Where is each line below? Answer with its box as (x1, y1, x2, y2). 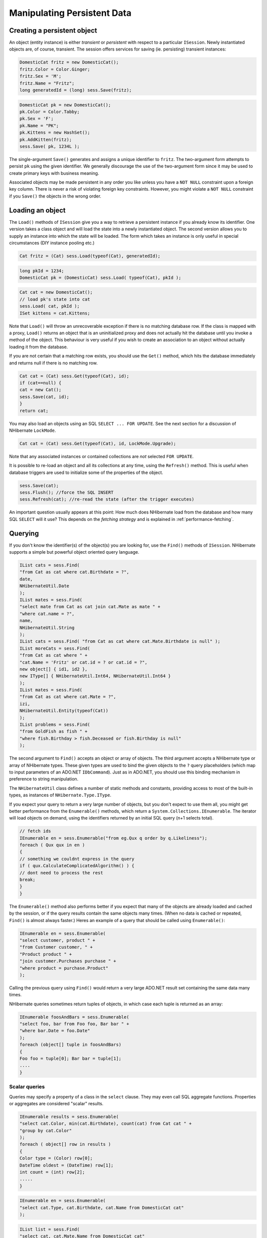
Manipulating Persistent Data (9, 7, 132, 18)
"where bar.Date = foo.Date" (19, 1028, 90, 1033)
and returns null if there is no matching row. (9, 360, 98, 366)
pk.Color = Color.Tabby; (19, 109, 80, 114)
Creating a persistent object (9, 26, 97, 35)
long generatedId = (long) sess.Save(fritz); (19, 87, 132, 93)
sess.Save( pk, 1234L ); (19, 144, 80, 149)
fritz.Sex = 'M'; (19, 73, 62, 79)
